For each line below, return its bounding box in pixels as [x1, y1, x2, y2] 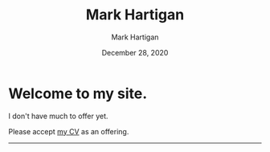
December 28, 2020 [101, 47, 169, 57]
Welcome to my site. [8, 84, 148, 102]
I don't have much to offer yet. [8, 111, 108, 121]
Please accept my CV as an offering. [8, 126, 129, 136]
